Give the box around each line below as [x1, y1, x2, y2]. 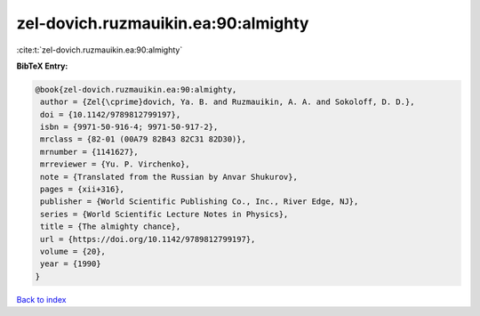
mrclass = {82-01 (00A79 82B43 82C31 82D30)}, [40, 134, 246, 144]
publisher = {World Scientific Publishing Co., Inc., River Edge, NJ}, [40, 197, 359, 207]
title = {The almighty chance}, [40, 222, 181, 231]
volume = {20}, [40, 247, 107, 256]
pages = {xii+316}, [40, 184, 124, 195]
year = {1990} [40, 259, 101, 269]
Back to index [16, 294, 67, 304]
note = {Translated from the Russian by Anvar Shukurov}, [40, 172, 298, 182]
